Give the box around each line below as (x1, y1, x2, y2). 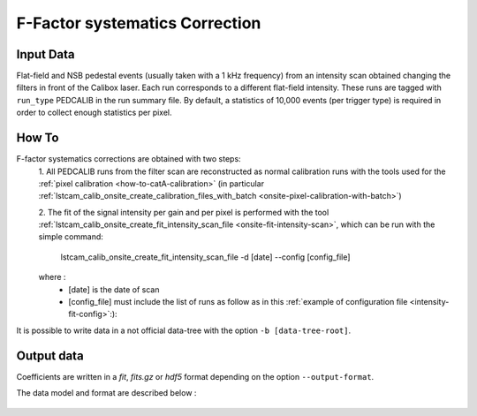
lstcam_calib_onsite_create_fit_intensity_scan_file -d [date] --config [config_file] (60, 252, 351, 262)
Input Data (16, 47, 75, 62)
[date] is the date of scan (68, 284, 160, 295)
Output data (16, 348, 84, 363)
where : (38, 272, 66, 283)
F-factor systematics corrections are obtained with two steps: (16, 154, 242, 164)
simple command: (38, 231, 103, 242)
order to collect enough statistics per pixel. (16, 107, 172, 118)
